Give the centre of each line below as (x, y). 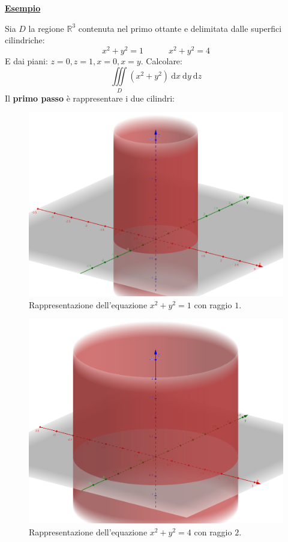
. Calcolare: (161, 60)
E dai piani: (26, 60)
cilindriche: (25, 40)
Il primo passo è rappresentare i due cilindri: (90, 98)
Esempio (23, 8)
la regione (46, 28)
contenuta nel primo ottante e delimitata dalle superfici (180, 28)
